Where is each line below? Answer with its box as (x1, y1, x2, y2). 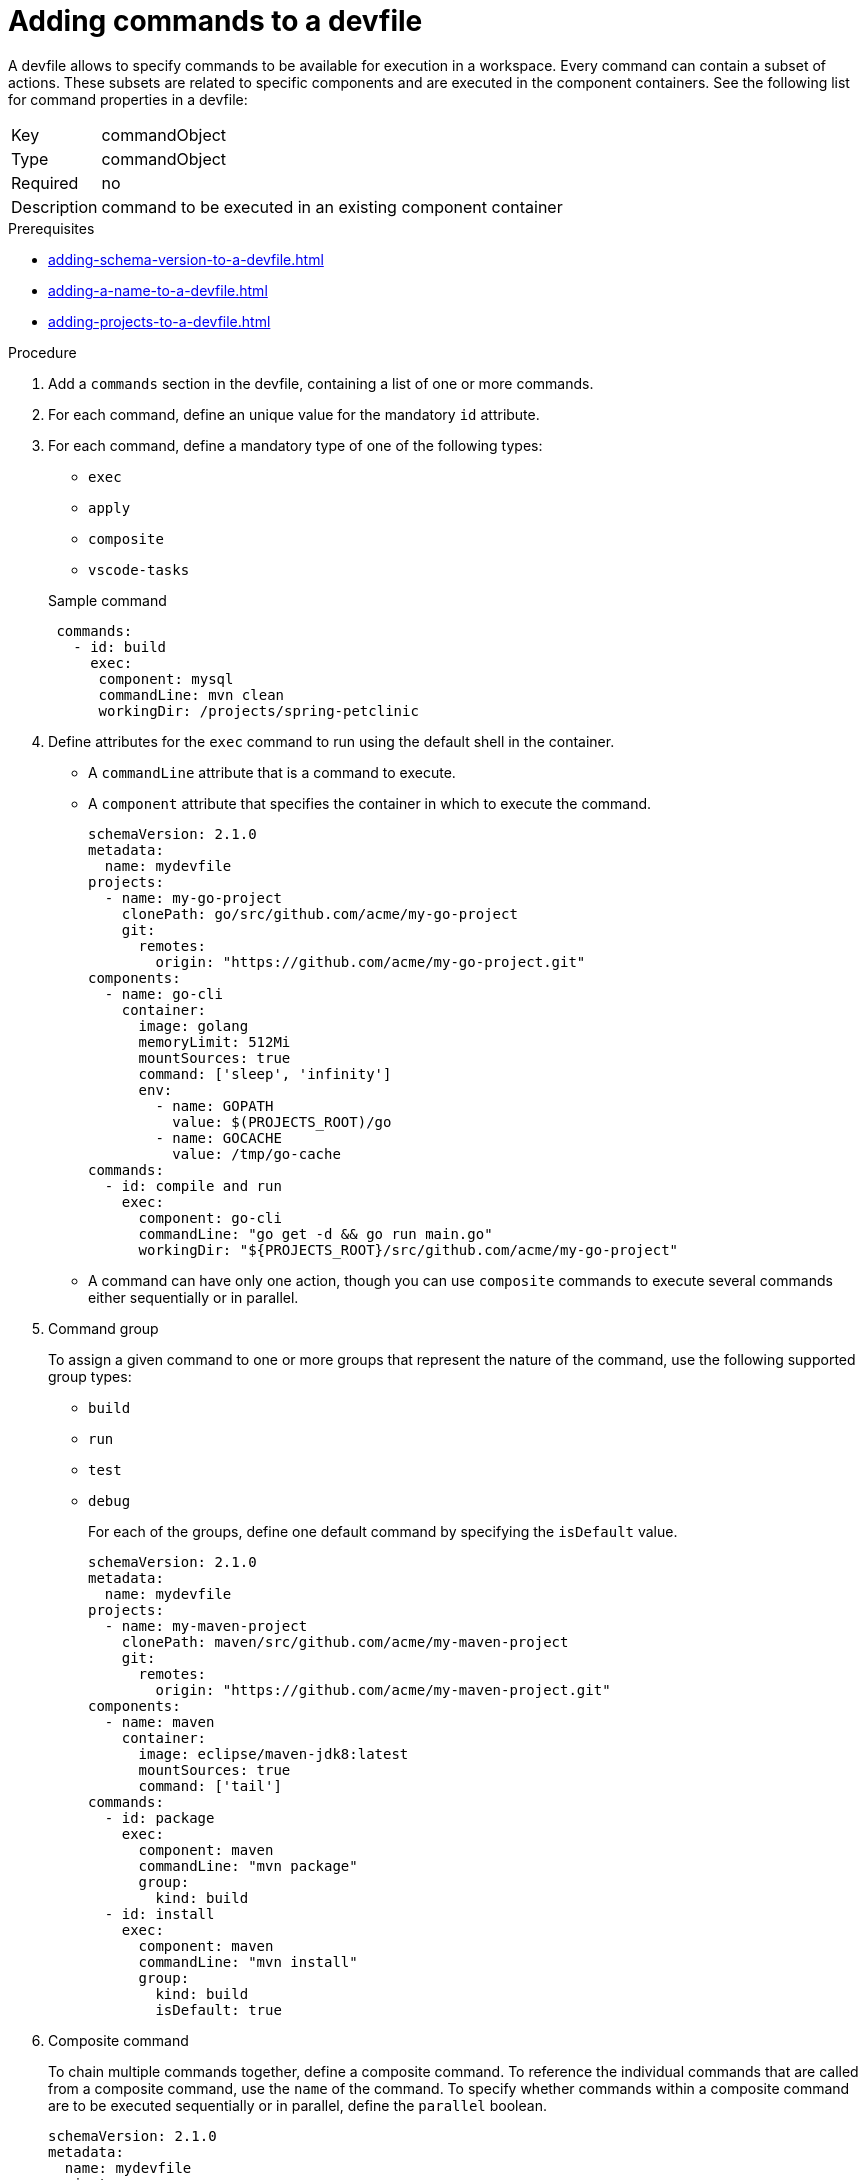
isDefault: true (155, 2001, 282, 2018)
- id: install (104, 1905, 215, 1922)
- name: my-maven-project (104, 1617, 308, 1634)
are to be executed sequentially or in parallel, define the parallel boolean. (48, 2096, 547, 2114)
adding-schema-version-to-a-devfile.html (48, 250, 324, 268)
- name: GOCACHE (155, 1129, 282, 1146)
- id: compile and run (104, 1177, 282, 1194)
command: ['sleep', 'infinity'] (138, 1065, 392, 1082)
